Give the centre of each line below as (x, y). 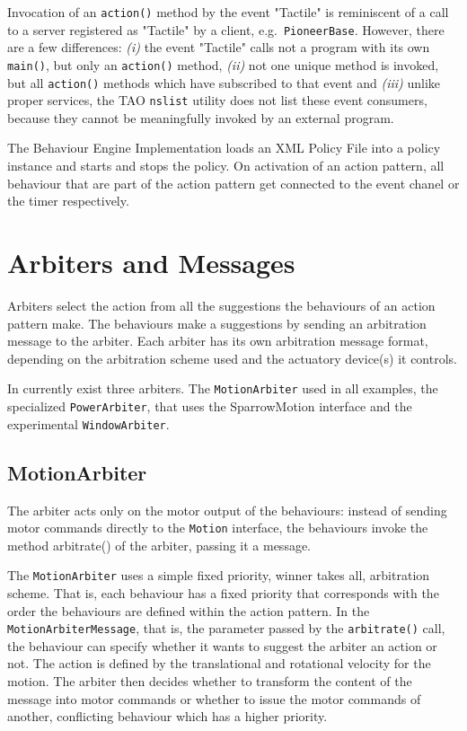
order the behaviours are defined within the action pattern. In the (189, 610)
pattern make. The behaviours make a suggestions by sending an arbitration (217, 323)
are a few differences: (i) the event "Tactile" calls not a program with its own (219, 47)
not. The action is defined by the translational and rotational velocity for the (219, 663)
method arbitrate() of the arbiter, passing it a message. (159, 545)
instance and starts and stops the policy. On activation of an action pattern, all (226, 166)
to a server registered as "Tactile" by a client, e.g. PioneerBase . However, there (226, 29)
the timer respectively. (68, 201)
